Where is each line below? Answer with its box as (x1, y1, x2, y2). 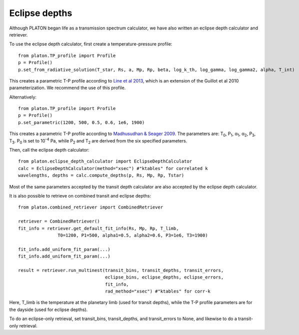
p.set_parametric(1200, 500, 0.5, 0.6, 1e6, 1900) (18, 119, 145, 125)
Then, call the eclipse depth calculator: (9, 147, 89, 153)
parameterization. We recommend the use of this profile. (9, 85, 126, 91)
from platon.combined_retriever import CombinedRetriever (18, 204, 163, 210)
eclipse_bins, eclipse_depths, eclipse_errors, (105, 274, 224, 280)
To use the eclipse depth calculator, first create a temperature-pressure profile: (9, 41, 172, 47)
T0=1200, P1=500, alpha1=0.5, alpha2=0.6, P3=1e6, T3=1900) (57, 232, 208, 238)
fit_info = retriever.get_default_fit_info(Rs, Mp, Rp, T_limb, (18, 225, 179, 231)
